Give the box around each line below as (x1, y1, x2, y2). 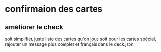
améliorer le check (5, 23, 63, 31)
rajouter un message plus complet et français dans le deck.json (5, 41, 134, 47)
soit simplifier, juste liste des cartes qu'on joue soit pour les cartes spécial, (5, 36, 156, 42)
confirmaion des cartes (5, 3, 103, 15)
